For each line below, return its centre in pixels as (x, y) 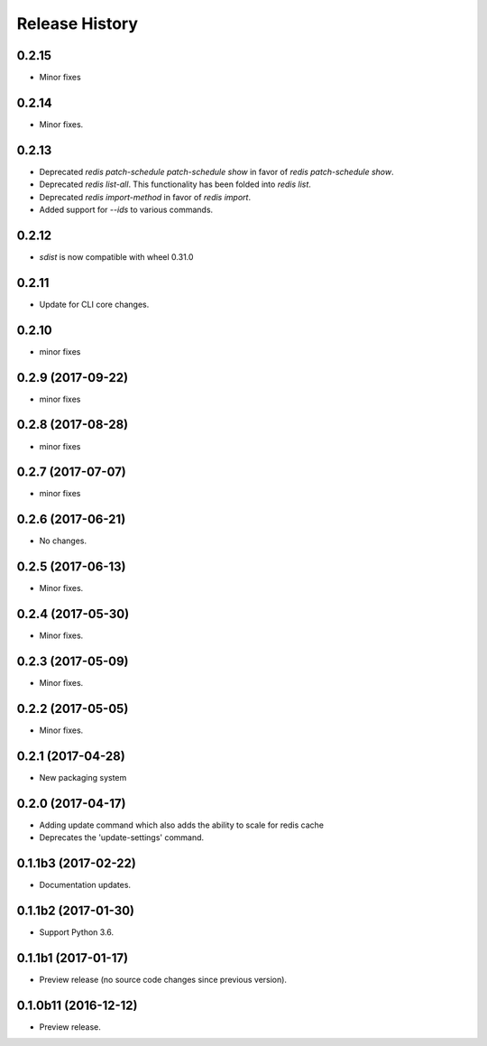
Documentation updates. (85, 885)
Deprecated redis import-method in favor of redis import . (145, 197)
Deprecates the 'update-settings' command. (122, 838)
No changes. (63, 541)
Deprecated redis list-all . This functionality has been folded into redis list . (175, 184)
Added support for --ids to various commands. (126, 210)
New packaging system (83, 777)
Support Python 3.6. (77, 932)
